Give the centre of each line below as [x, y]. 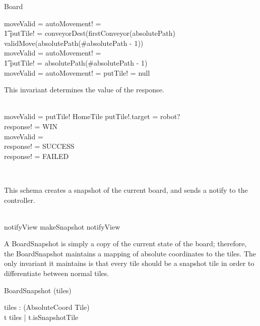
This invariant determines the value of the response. [84, 90]
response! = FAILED [37, 156]
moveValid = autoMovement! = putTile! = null [77, 72]
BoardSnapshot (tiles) [38, 290]
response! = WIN [31, 126]
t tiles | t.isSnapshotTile [41, 317]
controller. [20, 200]
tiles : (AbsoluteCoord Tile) [47, 307]
